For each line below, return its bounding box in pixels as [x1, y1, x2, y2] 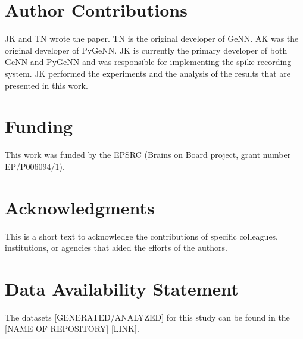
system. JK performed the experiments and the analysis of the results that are [5, 67, 291, 79]
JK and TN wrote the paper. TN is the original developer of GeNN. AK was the [5, 32, 299, 45]
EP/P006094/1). [5, 160, 65, 172]
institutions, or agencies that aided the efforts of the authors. [5, 241, 227, 254]
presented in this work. [5, 79, 88, 91]
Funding [5, 114, 73, 138]
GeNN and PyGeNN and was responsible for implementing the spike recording [5, 55, 292, 68]
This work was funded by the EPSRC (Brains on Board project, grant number [5, 148, 291, 161]
